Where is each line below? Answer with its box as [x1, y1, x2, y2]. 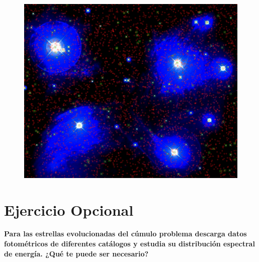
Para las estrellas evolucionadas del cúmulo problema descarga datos [4, 228, 247, 239]
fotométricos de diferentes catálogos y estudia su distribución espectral [4, 238, 255, 249]
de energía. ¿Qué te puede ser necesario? [4, 248, 149, 258]
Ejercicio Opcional [4, 199, 134, 220]
